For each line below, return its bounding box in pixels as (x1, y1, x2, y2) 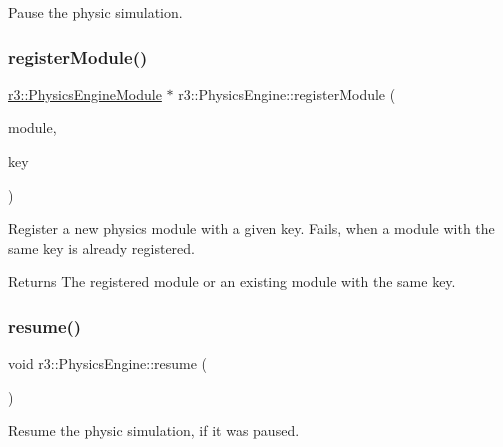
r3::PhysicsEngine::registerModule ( (178, 83, 396, 104)
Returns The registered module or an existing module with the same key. (8, 271, 456, 292)
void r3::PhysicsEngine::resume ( (8, 353, 208, 374)
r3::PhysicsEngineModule (8, 83, 162, 104)
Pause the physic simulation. (8, 2, 183, 22)
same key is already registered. (8, 237, 195, 258)
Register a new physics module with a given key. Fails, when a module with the (8, 218, 495, 239)
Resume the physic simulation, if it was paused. (8, 420, 300, 441)
